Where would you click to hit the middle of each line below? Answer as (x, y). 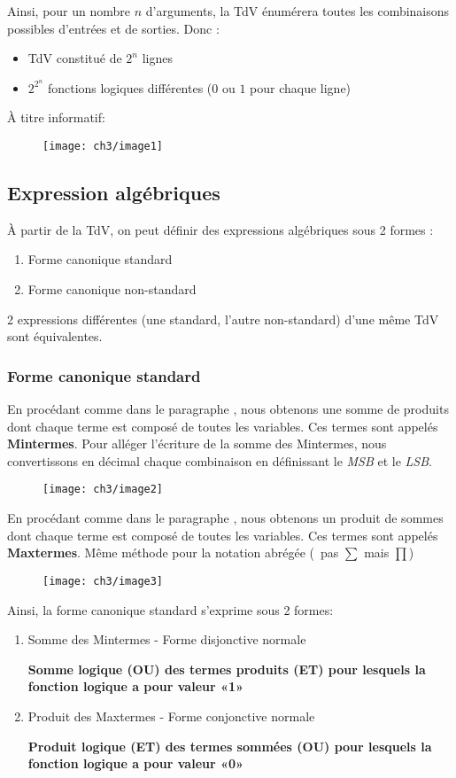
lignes (157, 58)
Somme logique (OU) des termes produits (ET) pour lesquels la (227, 669)
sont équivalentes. (55, 336)
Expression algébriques (114, 193)
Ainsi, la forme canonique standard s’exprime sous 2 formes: (170, 609)
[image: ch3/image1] (103, 147)
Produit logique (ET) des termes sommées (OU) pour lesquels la (230, 746)
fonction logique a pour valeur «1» (135, 686)
